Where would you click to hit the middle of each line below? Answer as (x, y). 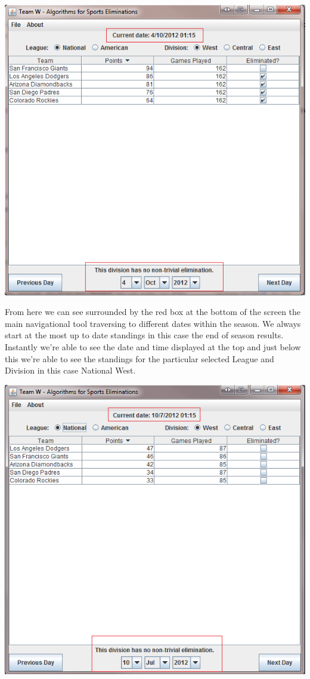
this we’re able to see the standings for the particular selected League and (139, 358)
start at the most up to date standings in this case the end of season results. (144, 335)
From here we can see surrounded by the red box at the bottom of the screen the (153, 312)
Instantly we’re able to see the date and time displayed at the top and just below (153, 346)
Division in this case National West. (70, 370)
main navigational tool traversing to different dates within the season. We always (153, 323)
